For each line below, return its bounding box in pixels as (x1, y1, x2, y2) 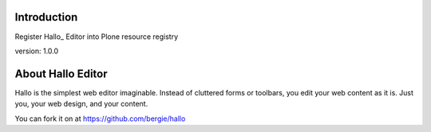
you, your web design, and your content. (14, 99, 148, 109)
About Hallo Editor (14, 67, 108, 80)
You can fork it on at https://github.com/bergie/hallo (14, 114, 186, 123)
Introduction (14, 10, 78, 24)
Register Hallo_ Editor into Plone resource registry (14, 32, 179, 41)
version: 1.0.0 (14, 46, 59, 56)
